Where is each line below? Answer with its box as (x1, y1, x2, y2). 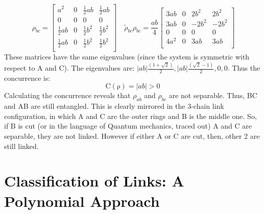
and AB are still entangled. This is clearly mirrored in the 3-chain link (4, 101, 224, 111)
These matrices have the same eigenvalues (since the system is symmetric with (4, 51, 250, 62)
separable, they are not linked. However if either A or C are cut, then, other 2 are (4, 131, 260, 141)
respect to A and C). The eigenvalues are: (4, 63, 135, 73)
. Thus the (227, 63, 260, 73)
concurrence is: (4, 72, 51, 83)
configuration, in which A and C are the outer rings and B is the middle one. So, (4, 110, 257, 121)
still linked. (4, 140, 39, 151)
